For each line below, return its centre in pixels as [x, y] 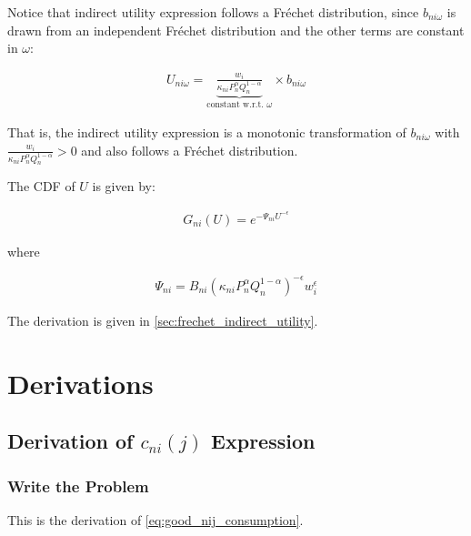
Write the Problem [78, 485]
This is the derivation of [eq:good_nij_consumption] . [155, 519]
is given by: [124, 186]
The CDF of [41, 186]
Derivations [80, 383]
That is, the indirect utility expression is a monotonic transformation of [207, 132]
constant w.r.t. [235, 105]
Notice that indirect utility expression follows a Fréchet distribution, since [213, 12]
